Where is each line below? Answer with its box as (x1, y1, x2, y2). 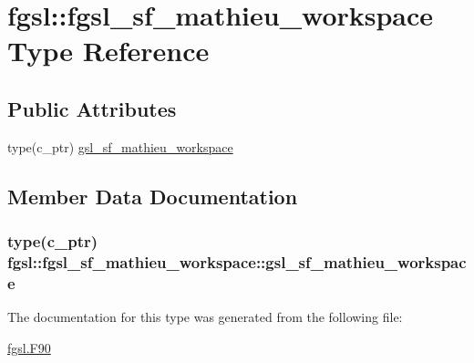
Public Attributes (7, 94, 177, 122)
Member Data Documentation (7, 181, 298, 210)
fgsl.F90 (7, 337, 51, 357)
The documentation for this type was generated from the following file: (7, 307, 403, 327)
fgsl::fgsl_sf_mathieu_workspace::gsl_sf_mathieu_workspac (7, 250, 467, 273)
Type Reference (7, 32, 210, 69)
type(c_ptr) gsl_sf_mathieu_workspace (7, 137, 233, 156)
